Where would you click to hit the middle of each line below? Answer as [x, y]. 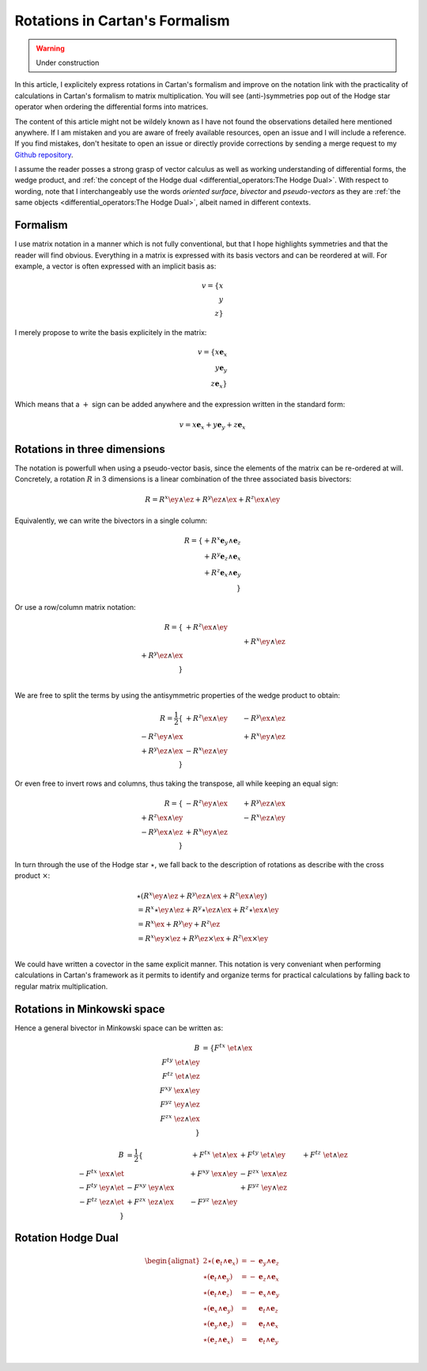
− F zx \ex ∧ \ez [264, 1173]
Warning [50, 48]
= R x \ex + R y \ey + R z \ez [179, 923]
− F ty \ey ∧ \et [101, 1187]
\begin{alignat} [173, 1261]
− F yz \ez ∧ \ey [214, 1201]
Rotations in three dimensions [90, 449]
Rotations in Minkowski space [90, 1009]
